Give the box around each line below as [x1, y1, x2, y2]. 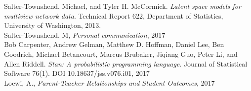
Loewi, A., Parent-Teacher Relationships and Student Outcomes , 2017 [4, 77, 215, 88]
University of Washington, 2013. [4, 20, 101, 30]
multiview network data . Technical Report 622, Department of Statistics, [4, 10, 223, 21]
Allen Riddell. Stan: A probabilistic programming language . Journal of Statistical [4, 58, 248, 68]
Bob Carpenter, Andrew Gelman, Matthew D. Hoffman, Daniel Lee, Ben [4, 39, 224, 49]
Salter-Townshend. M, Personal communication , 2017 [4, 29, 166, 40]
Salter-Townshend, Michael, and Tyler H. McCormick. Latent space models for [4, 1, 241, 11]
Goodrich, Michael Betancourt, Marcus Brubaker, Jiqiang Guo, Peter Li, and [4, 48, 238, 59]
